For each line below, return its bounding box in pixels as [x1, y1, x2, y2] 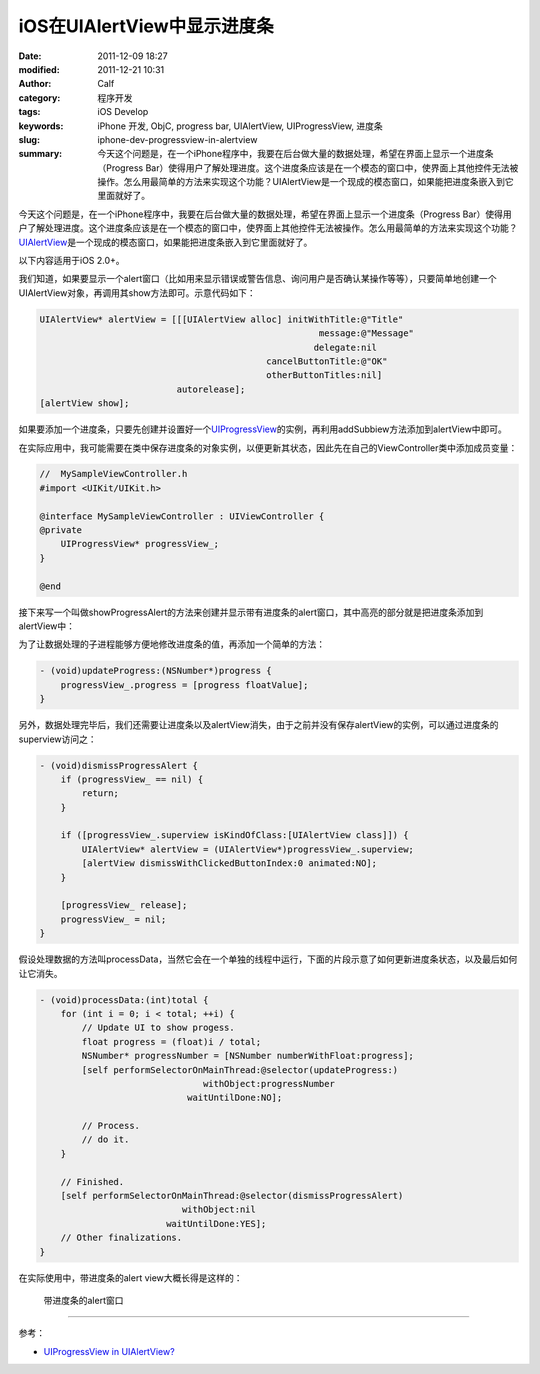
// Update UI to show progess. [81, 1022, 235, 1034]
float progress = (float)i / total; [81, 1036, 262, 1047]
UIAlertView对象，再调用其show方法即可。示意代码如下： [18, 286, 257, 299]
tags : [18, 106, 41, 118]
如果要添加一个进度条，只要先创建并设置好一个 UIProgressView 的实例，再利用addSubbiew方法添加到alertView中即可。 [18, 423, 507, 435]
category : [18, 91, 61, 104]
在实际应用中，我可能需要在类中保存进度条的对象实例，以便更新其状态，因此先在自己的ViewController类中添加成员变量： [18, 441, 518, 454]
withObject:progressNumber [202, 1078, 335, 1089]
